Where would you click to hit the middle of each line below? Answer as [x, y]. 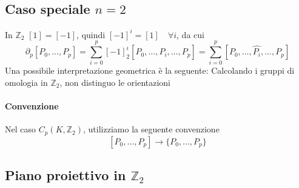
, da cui [190, 34]
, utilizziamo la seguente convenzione [151, 129]
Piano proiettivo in [66, 175]
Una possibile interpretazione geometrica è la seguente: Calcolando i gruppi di [150, 70]
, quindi [91, 34]
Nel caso [21, 129]
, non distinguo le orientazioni [115, 83]
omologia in [26, 83]
